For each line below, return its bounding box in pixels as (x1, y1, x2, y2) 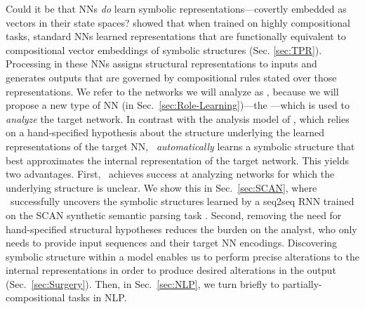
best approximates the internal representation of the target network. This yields (6, 152, 350, 167)
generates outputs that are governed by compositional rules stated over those (6, 70, 337, 84)
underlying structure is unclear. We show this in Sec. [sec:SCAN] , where (6, 180, 317, 195)
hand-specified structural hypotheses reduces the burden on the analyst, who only (6, 221, 357, 236)
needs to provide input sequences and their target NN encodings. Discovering (6, 235, 338, 250)
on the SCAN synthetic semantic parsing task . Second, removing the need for (6, 207, 342, 222)
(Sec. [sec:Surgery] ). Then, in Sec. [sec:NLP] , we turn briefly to (6, 276, 279, 291)
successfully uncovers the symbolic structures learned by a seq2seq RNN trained (10, 194, 354, 209)
